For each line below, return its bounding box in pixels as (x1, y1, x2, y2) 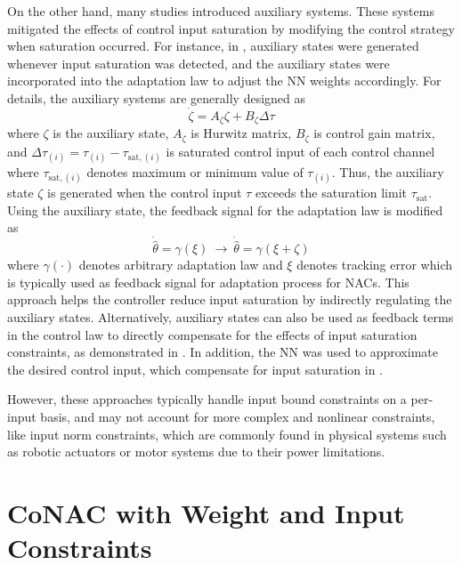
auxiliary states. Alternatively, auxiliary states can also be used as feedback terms (7, 308, 454, 327)
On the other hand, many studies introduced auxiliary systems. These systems (7, 2, 434, 20)
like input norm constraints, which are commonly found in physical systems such (7, 424, 447, 443)
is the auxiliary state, (53, 124, 169, 142)
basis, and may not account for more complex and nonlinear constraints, (40, 408, 435, 426)
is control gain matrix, (313, 124, 435, 142)
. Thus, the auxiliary (331, 162, 444, 181)
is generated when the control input (47, 183, 242, 202)
